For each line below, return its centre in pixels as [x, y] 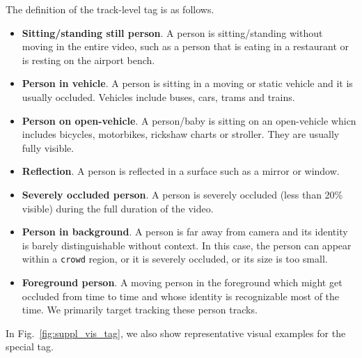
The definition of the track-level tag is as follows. [110, 9]
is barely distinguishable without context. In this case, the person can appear [187, 245]
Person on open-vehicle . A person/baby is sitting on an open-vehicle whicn [189, 120]
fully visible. [48, 147]
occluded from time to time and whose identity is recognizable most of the [181, 296]
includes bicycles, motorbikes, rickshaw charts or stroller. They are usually [181, 134]
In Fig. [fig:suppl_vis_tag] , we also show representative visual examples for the [176, 333]
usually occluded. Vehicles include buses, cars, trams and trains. [158, 96]
